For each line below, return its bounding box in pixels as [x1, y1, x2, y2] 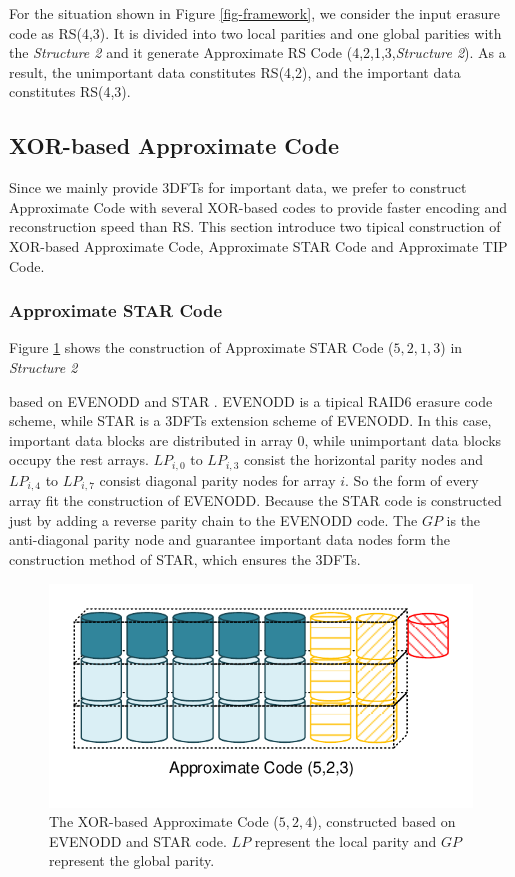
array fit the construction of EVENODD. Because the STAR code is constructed [9, 490, 502, 511]
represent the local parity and [254, 830, 437, 851]
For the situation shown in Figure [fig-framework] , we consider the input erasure [9, 3, 501, 23]
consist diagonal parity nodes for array [99, 469, 336, 490]
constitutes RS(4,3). [9, 81, 131, 102]
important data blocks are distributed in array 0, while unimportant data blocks [9, 429, 502, 450]
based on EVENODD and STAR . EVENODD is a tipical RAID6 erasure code [9, 390, 493, 411]
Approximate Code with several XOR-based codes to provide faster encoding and [9, 196, 508, 217]
